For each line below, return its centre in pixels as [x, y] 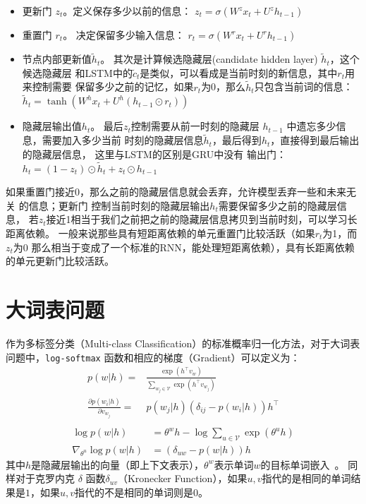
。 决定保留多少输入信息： [124, 35]
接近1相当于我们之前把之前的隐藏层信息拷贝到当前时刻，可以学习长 [202, 219]
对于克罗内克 [45, 478]
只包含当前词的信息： [304, 86]
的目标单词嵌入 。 [303, 464]
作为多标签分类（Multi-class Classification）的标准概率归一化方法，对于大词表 [183, 343]
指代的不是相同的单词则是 [134, 492]
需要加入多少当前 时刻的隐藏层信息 [123, 140]
